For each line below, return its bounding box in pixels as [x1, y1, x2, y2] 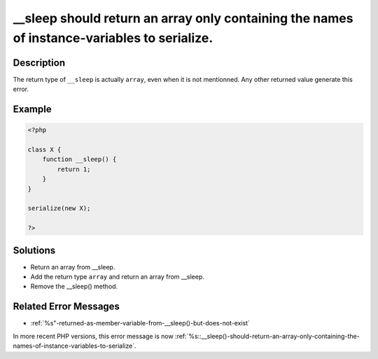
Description [13, 57, 66, 69]
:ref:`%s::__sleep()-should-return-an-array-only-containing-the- [175, 332, 360, 340]
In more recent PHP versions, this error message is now [13, 332, 174, 340]
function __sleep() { [42, 155, 117, 164]
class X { [27, 146, 62, 154]
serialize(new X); [27, 204, 91, 213]
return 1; [57, 165, 91, 173]
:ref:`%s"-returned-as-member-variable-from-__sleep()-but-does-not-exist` [30, 319, 250, 328]
